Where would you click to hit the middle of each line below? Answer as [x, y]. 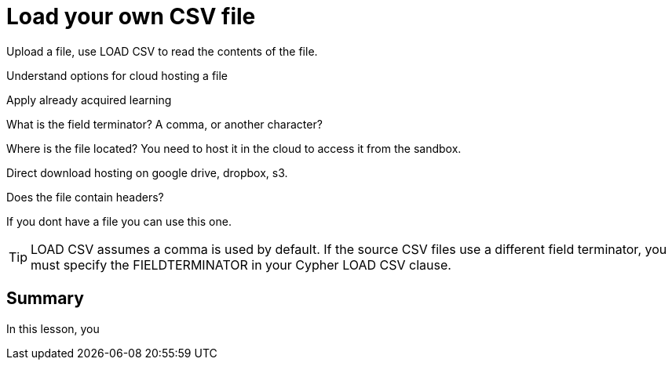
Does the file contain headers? [85, 197]
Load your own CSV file [131, 16]
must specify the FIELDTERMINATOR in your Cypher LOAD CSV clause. [241, 265]
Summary [45, 299]
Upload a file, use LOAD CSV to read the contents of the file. [162, 51]
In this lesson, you [53, 328]
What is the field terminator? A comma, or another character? [164, 124]
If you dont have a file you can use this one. [119, 221]
